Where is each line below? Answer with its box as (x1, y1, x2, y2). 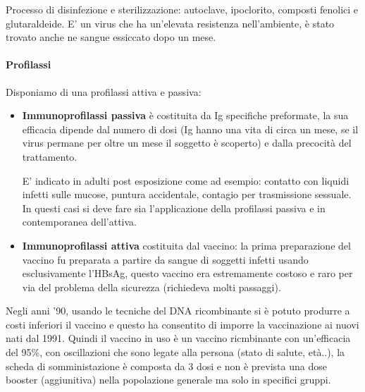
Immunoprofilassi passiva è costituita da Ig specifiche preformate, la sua (22, 108, 349, 123)
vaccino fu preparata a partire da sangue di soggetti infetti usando (22, 252, 309, 267)
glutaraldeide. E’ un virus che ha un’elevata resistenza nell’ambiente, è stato (6, 16, 335, 30)
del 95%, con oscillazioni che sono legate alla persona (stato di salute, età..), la (6, 345, 345, 360)
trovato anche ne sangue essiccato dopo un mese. (6, 30, 216, 44)
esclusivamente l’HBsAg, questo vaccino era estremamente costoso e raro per (22, 266, 353, 281)
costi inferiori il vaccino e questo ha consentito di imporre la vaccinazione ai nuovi (6, 317, 359, 331)
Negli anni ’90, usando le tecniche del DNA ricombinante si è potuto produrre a (6, 303, 350, 318)
